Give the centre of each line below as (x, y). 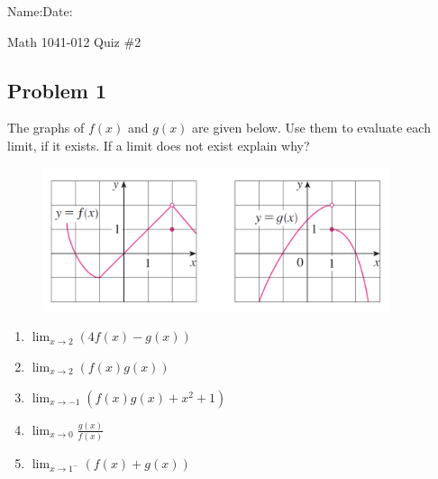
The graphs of (46, 128)
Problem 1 (57, 90)
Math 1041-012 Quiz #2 (74, 41)
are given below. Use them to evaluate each (311, 128)
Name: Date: (40, 11)
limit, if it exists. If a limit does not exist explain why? (159, 145)
